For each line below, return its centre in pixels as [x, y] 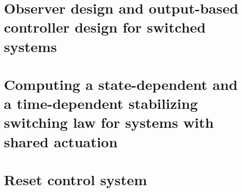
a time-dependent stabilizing [101, 103]
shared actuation [61, 141]
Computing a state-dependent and [121, 84]
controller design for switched [105, 27]
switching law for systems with [109, 122]
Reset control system [76, 179]
